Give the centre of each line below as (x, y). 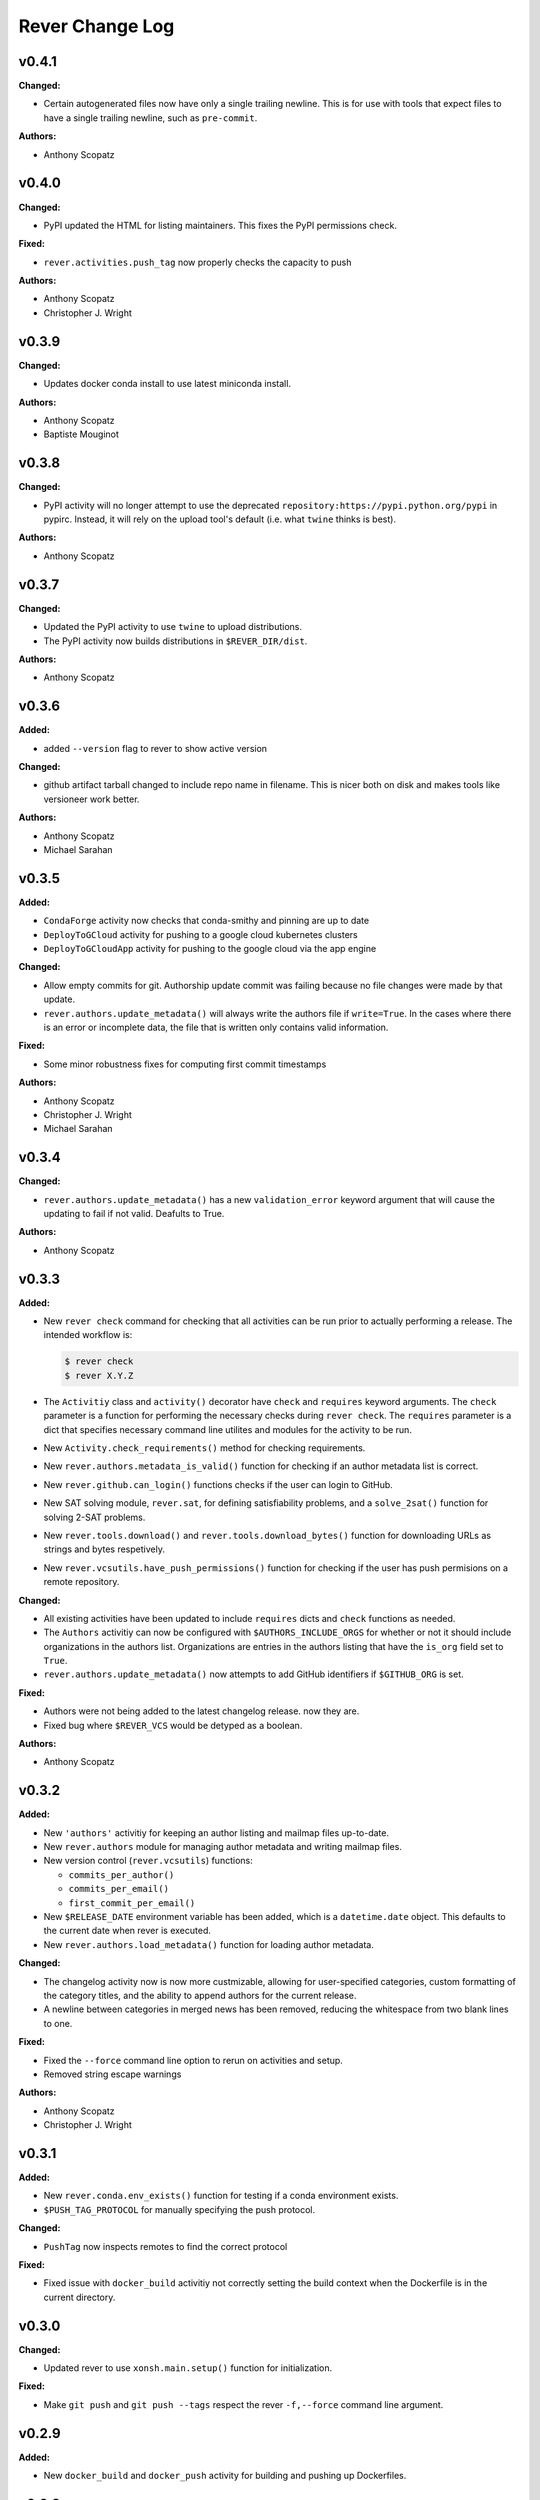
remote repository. (81, 1582)
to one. (58, 2023)
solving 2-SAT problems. (94, 1517)
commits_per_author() (121, 1874)
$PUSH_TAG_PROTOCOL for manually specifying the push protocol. (179, 2209)
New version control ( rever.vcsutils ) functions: (148, 1861)
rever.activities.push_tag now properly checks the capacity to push (197, 262)
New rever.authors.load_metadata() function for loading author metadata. (208, 1944)
